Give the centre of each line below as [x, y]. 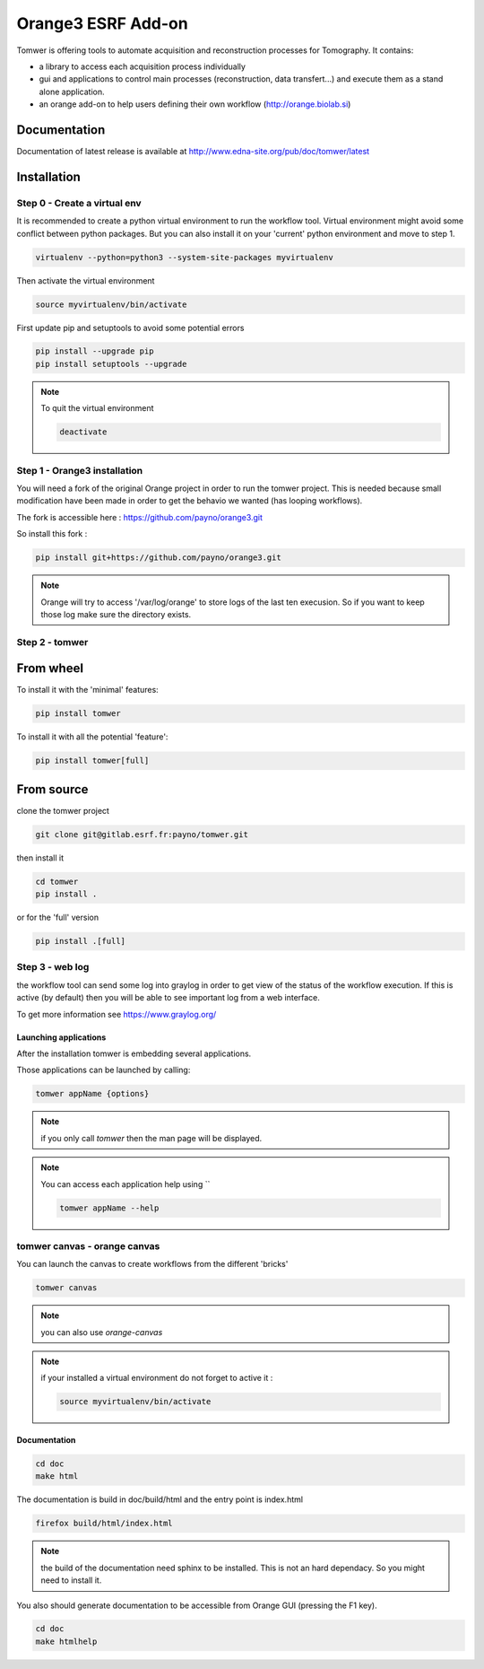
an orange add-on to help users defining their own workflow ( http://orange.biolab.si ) [195, 104]
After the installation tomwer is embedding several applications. [134, 1053]
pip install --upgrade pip [95, 351]
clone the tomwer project [63, 810]
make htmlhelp [66, 1641]
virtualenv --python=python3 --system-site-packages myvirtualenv [184, 257]
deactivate [83, 432]
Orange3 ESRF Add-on [102, 23]
